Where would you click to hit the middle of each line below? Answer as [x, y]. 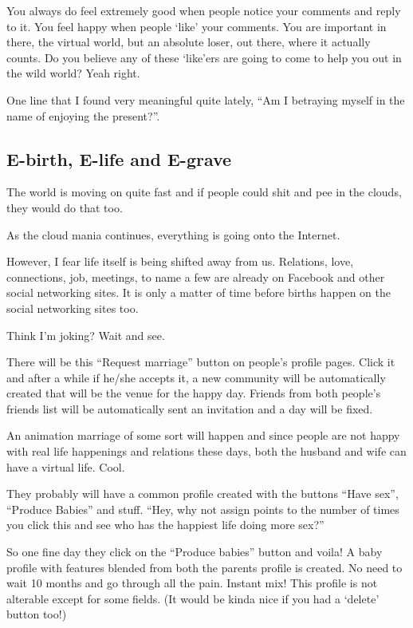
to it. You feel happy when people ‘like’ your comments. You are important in [197, 26]
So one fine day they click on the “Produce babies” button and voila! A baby [195, 552]
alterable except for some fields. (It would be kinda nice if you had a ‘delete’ [193, 598]
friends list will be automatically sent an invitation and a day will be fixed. [190, 408]
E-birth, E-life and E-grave [119, 158]
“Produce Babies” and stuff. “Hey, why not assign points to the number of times [203, 509]
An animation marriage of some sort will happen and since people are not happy [203, 435]
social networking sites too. [73, 308]
